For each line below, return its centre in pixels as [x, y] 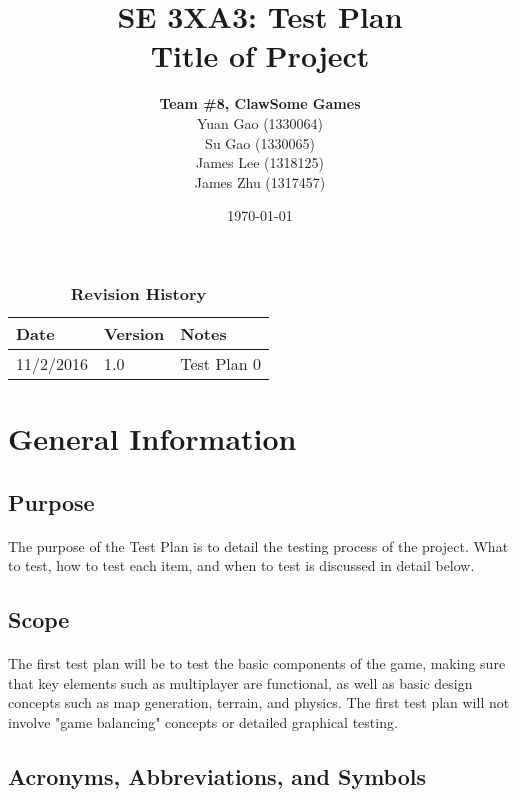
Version [134, 333]
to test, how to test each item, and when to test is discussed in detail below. [241, 565]
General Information [152, 438]
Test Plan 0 [220, 363]
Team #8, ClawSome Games [260, 103]
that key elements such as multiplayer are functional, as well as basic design [240, 682]
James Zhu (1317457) [260, 181]
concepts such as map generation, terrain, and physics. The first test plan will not [259, 702]
